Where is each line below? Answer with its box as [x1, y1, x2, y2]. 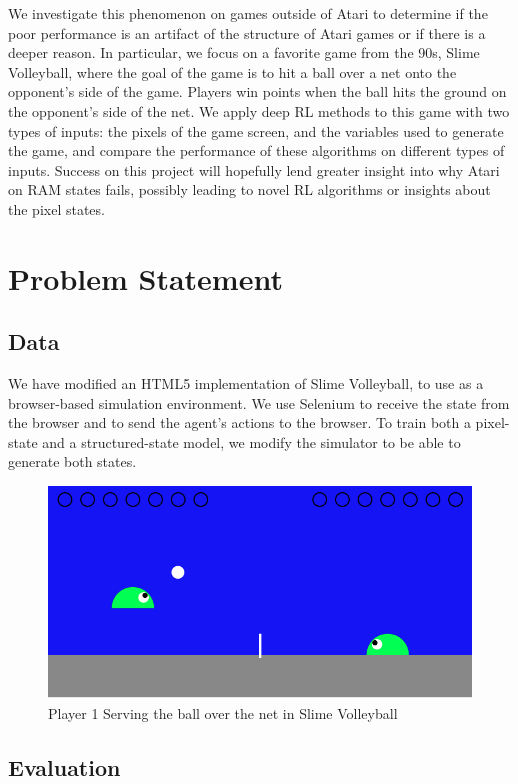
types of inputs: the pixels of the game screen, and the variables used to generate [8, 120, 504, 141]
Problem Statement [8, 257, 283, 298]
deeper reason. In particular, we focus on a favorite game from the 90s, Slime [8, 42, 480, 63]
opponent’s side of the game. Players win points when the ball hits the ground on [8, 81, 507, 102]
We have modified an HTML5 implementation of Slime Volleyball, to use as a [8, 373, 484, 394]
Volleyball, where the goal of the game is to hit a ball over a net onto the [8, 61, 457, 82]
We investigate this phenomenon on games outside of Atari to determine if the [8, 3, 488, 23]
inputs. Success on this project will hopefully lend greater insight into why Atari [8, 159, 500, 180]
